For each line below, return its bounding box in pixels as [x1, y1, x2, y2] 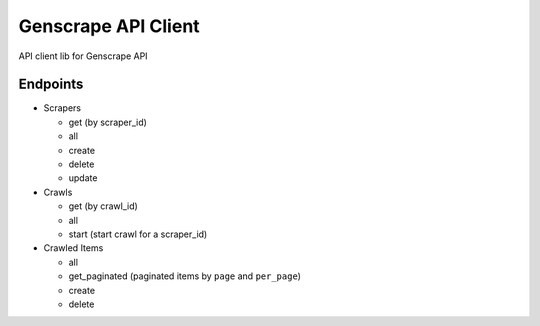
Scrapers [43, 102, 82, 114]
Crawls [43, 186, 73, 198]
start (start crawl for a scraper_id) [68, 228, 208, 240]
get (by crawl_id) [68, 200, 139, 212]
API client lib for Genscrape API [18, 50, 149, 62]
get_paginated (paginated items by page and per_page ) [68, 270, 302, 282]
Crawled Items [43, 242, 104, 254]
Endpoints [18, 76, 84, 93]
